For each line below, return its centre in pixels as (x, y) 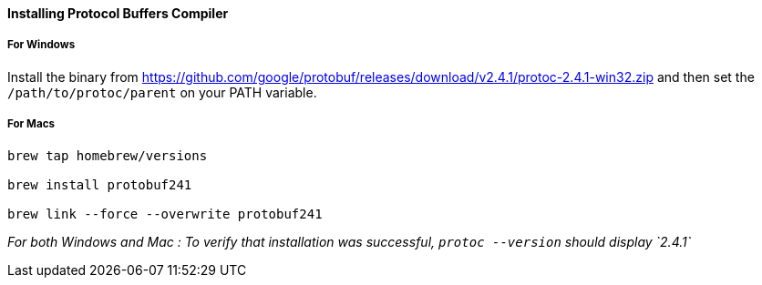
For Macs (31, 124)
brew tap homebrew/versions (108, 155)
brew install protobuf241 (100, 184)
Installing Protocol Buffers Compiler (118, 13)
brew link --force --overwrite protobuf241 (165, 214)
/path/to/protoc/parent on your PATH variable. (162, 92)
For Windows (41, 45)
